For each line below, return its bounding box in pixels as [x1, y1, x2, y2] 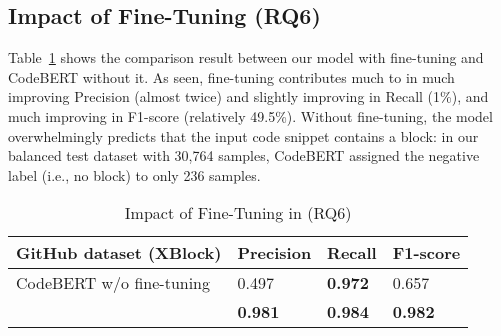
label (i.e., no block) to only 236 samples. [8, 164, 261, 185]
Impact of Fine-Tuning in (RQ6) [124, 201, 352, 225]
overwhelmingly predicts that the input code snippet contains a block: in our [8, 125, 479, 146]
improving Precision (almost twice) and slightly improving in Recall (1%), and [8, 86, 489, 107]
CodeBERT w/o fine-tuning [16, 271, 211, 295]
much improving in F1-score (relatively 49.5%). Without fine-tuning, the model [8, 105, 493, 126]
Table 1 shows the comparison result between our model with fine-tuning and [8, 47, 484, 68]
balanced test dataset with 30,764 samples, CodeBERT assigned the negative [8, 145, 480, 166]
